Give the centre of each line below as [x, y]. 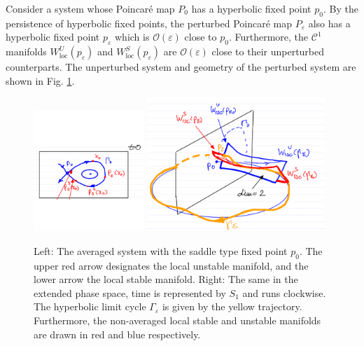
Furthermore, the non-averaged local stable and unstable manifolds [177, 320]
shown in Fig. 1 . [40, 80]
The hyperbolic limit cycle [90, 306]
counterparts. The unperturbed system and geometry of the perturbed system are [181, 67]
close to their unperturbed [268, 51]
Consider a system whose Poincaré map [90, 8]
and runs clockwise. [284, 292]
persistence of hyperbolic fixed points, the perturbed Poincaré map [149, 23]
